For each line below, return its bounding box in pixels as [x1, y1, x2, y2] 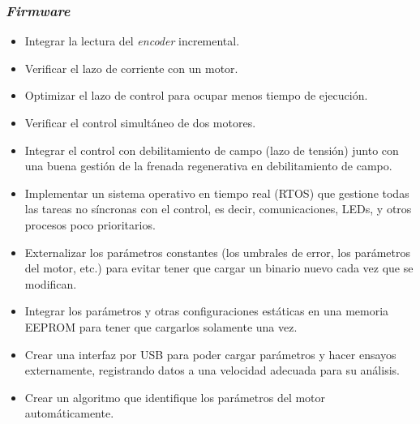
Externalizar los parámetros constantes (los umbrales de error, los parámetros [24, 243, 411, 260]
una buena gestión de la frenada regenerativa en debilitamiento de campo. [24, 157, 392, 174]
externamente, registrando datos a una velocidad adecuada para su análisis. [24, 362, 400, 379]
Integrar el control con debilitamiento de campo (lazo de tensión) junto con [24, 141, 399, 158]
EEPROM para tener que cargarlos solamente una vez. [24, 318, 298, 335]
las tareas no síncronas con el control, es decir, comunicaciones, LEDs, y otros [24, 200, 412, 217]
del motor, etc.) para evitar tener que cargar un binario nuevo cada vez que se [24, 259, 414, 276]
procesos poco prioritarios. [24, 216, 156, 233]
